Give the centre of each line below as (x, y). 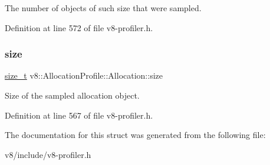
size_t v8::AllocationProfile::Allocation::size (84, 75)
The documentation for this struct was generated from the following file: (135, 135)
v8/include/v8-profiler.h (48, 154)
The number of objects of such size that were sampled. (103, 8)
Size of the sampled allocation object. (72, 95)
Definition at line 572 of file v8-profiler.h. (79, 27)
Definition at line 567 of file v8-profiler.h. (79, 115)
